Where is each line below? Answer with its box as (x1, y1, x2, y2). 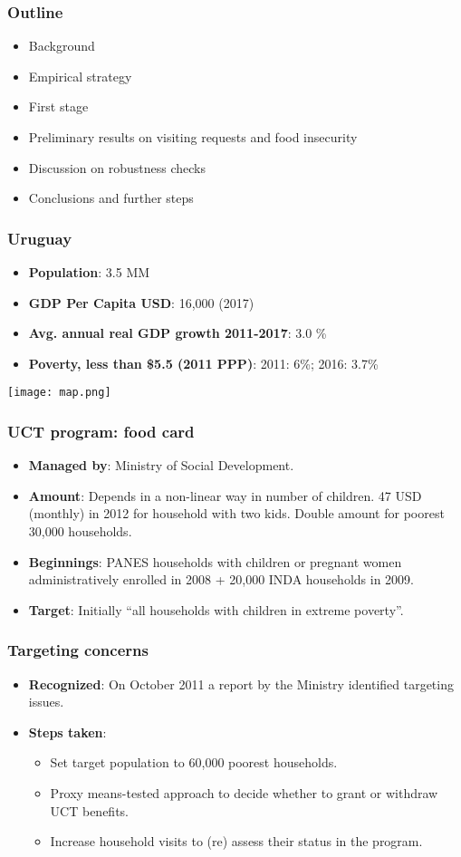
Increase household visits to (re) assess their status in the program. (50, 832, 423, 851)
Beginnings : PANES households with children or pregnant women (28, 552, 402, 571)
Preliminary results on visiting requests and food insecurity (28, 128, 358, 146)
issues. (28, 692, 64, 711)
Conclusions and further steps (28, 188, 194, 207)
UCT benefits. (50, 801, 130, 820)
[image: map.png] (7, 386, 111, 400)
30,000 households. (28, 522, 132, 541)
